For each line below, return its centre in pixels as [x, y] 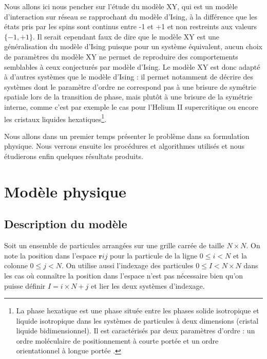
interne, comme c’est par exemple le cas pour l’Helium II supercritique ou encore [131, 106]
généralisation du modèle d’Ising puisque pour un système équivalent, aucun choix [133, 46]
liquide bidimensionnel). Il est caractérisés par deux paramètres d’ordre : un [136, 331]
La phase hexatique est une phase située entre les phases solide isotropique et [138, 311]
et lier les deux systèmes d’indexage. [148, 285]
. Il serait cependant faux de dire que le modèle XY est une [126, 36]
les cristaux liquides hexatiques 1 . [55, 118]
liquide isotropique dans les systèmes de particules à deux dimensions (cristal [137, 320]
